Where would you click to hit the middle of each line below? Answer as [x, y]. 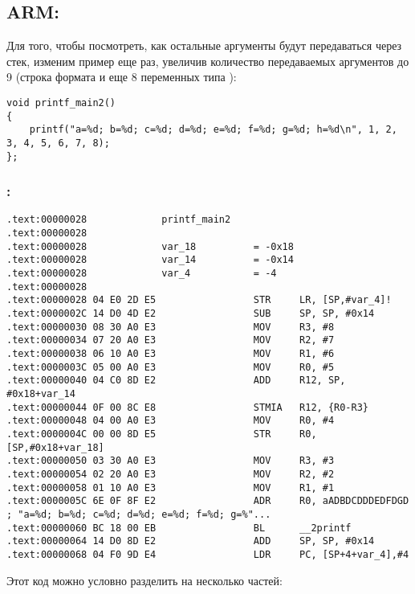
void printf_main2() [61, 102]
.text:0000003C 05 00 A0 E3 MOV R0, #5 [171, 367]
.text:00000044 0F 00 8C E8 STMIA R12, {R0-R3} [188, 407]
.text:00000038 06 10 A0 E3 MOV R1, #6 [171, 354]
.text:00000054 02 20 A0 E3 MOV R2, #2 [171, 474]
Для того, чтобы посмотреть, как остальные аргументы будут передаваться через [204, 45]
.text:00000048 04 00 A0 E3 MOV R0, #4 [171, 421]
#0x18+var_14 [41, 394]
